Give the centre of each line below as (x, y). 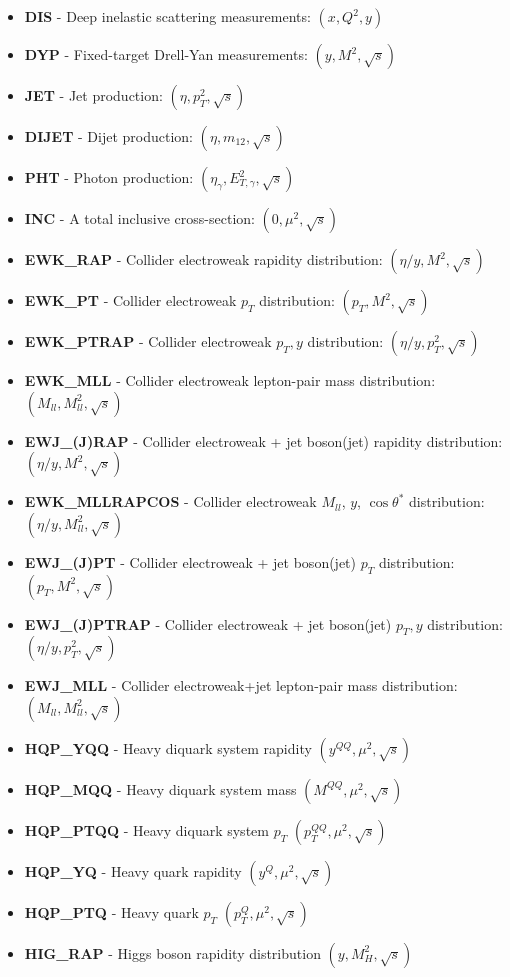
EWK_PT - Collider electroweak (130, 300)
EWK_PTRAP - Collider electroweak (148, 341)
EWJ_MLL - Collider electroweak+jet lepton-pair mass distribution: (241, 685)
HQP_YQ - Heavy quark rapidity (133, 870)
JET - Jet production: (93, 95)
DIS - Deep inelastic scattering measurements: (167, 16)
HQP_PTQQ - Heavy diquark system (146, 829)
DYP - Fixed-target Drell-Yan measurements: (166, 54)
